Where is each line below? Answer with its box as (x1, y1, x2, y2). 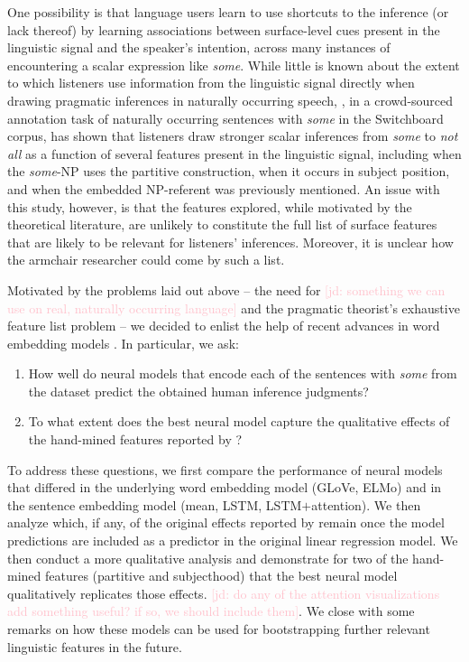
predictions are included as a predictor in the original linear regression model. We (7, 531, 458, 550)
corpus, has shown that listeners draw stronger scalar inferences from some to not (7, 126, 458, 145)
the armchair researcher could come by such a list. (7, 250, 285, 269)
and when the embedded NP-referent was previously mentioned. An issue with (7, 179, 440, 198)
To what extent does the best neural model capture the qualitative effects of (28, 412, 450, 431)
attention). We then (311, 495, 421, 514)
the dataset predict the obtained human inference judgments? (28, 381, 369, 400)
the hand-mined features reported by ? (28, 430, 243, 449)
